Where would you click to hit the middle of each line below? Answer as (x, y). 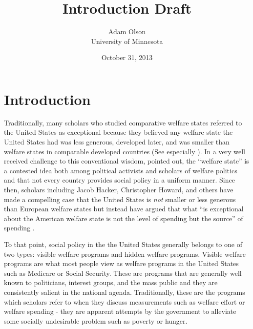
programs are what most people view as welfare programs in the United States (121, 263)
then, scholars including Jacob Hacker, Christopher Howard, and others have (119, 189)
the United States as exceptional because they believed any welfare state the (118, 132)
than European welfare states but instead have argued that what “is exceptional (124, 209)
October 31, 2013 (127, 57)
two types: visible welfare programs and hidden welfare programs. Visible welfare (125, 254)
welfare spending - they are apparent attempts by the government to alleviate (120, 311)
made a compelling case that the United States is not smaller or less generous (120, 199)
